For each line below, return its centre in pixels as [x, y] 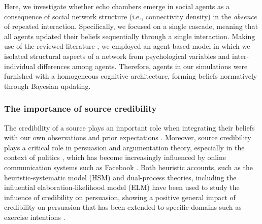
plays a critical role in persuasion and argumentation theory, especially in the [124, 147]
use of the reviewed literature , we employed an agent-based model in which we [127, 46]
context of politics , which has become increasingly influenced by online [115, 157]
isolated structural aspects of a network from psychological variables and [117, 56]
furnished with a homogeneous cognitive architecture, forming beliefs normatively [131, 76]
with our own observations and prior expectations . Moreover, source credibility [128, 137]
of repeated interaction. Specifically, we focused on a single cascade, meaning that [131, 26]
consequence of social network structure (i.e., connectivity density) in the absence [130, 16]
